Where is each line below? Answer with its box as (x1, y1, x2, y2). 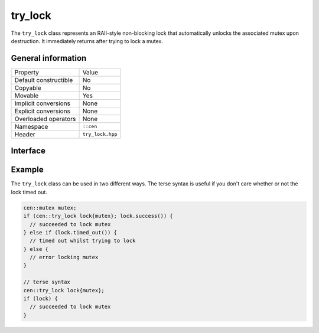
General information (11, 53, 87, 63)
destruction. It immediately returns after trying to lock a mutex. (11, 37, 164, 44)
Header (14, 130, 35, 138)
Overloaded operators (14, 115, 76, 123)
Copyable (14, 83, 41, 92)
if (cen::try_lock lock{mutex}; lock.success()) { (23, 213, 174, 220)
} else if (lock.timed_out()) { (23, 229, 118, 236)
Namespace (14, 122, 48, 130)
